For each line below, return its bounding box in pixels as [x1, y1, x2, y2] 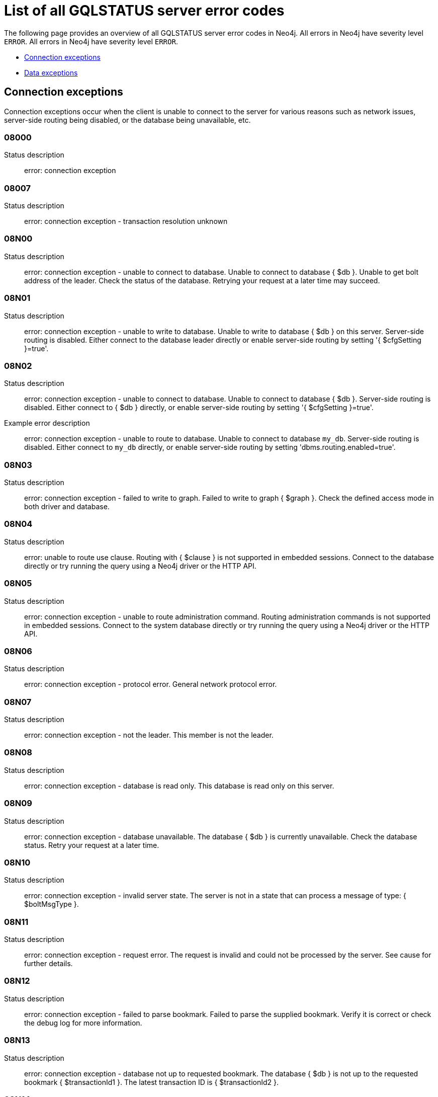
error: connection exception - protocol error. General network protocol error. [24, 680, 277, 689]
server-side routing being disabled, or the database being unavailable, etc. [4, 115, 251, 124]
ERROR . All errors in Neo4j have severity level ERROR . [4, 37, 178, 46]
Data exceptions [24, 68, 78, 77]
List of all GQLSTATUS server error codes [4, 2, 285, 19]
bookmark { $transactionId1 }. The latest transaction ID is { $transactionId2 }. [24, 1077, 279, 1086]
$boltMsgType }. [24, 900, 79, 909]
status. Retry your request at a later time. [24, 840, 159, 849]
